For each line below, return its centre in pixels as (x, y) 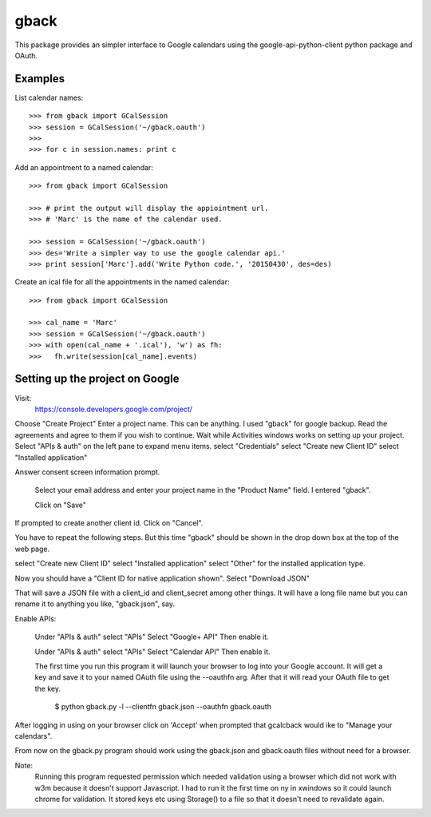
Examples (40, 79)
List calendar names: (49, 97)
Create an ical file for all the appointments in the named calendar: (123, 282)
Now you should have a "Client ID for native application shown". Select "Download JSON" (162, 578)
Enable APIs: (36, 618)
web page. (32, 549)
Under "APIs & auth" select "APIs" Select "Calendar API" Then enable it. (152, 652)
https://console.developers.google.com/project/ (114, 409)
